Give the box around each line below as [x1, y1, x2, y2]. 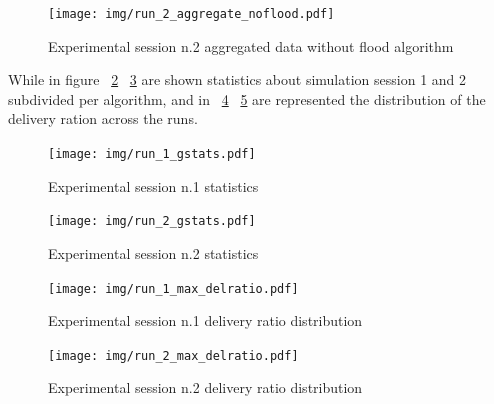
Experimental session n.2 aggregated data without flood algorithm [48, 35, 454, 56]
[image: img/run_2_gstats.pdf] [48, 214, 256, 229]
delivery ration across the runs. [8, 108, 198, 129]
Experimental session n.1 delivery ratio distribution [48, 310, 363, 331]
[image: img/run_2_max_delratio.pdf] [48, 348, 299, 363]
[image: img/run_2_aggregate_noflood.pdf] [48, 7, 335, 21]
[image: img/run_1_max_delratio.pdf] [48, 281, 299, 296]
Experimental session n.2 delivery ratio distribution [48, 377, 363, 398]
